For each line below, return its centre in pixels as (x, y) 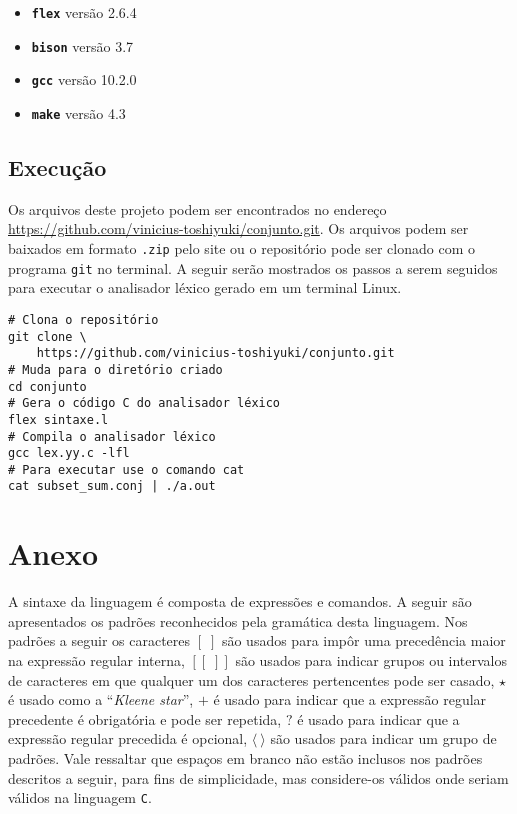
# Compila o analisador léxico (112, 436)
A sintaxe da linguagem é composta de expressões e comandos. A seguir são (240, 601)
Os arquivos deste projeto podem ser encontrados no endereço (197, 208)
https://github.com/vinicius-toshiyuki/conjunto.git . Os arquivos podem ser (238, 228)
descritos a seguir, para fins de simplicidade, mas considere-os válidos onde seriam (258, 777)
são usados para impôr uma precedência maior (363, 640)
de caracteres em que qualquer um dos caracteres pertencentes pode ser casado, (251, 679)
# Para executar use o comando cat (126, 469)
